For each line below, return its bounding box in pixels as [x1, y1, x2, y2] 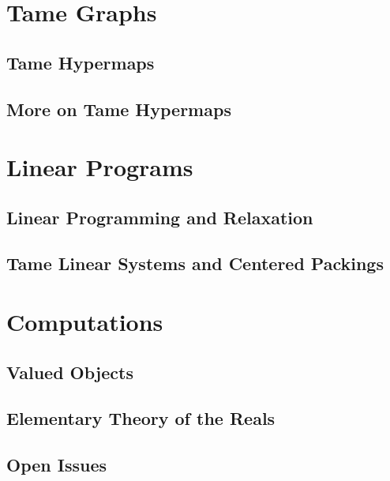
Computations [6, 306, 163, 338]
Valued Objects [6, 359, 133, 384]
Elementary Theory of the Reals [6, 406, 276, 430]
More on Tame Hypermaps [6, 96, 231, 121]
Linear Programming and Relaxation [6, 205, 313, 229]
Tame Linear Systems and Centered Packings [6, 251, 384, 276]
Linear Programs [6, 151, 193, 183]
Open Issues [6, 453, 107, 477]
